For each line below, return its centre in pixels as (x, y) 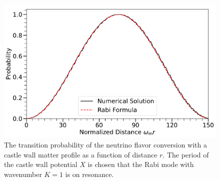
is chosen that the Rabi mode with (141, 164)
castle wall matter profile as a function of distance (81, 154)
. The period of (186, 154)
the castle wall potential (41, 164)
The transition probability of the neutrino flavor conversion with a (106, 144)
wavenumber (23, 174)
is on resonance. (89, 174)
